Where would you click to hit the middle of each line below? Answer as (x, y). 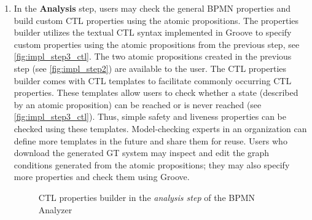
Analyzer (55, 209)
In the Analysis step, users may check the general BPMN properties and (152, 8)
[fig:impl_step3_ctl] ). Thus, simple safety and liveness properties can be (150, 116)
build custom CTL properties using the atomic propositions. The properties (156, 20)
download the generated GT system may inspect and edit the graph (142, 153)
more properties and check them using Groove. (102, 177)
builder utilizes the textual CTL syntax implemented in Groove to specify (153, 32)
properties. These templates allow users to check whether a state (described (156, 92)
